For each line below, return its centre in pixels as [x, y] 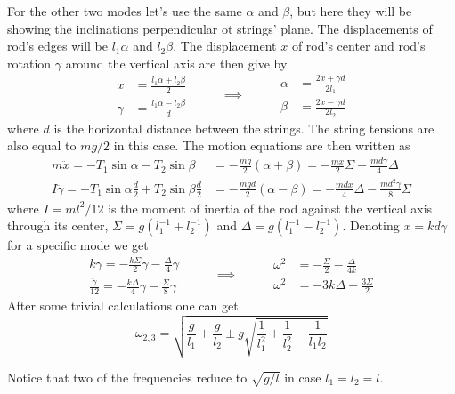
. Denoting [371, 225]
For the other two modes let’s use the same [125, 11]
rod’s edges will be [57, 46]
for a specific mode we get [78, 245]
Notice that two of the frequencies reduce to [127, 377]
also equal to [42, 145]
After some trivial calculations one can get [123, 305]
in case [303, 377]
